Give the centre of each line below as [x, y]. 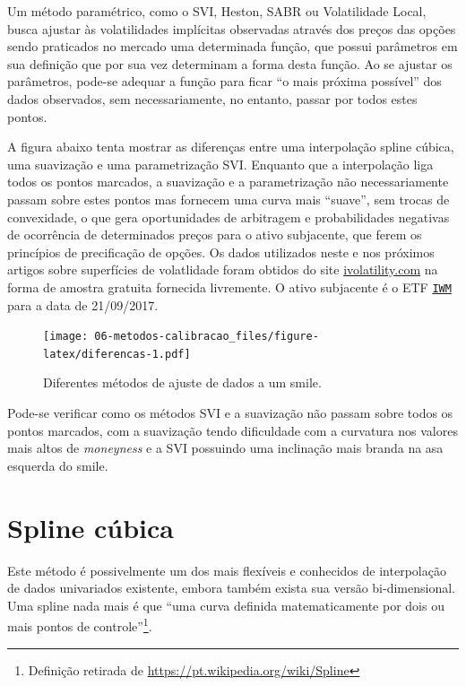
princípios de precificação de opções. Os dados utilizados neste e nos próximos [221, 252]
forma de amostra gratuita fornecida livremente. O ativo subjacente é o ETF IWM [229, 287]
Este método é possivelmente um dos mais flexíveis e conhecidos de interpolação [227, 570]
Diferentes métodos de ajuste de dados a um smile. [182, 382]
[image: [66, 337]
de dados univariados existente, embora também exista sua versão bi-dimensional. [231, 588]
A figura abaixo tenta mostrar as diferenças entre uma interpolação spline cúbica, [231, 147]
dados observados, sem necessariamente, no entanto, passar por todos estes [212, 98]
